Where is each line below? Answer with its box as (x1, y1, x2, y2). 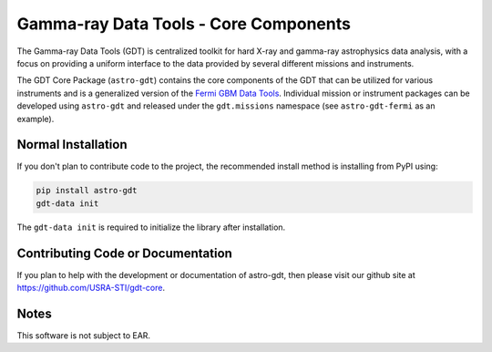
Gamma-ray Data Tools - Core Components (16, 14, 351, 34)
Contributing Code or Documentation (16, 245, 232, 261)
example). (16, 113, 55, 124)
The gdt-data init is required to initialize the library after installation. (16, 222, 286, 233)
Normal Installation (16, 137, 128, 152)
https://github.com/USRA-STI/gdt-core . (16, 283, 166, 294)
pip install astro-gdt (36, 185, 138, 196)
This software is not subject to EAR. (16, 329, 150, 341)
